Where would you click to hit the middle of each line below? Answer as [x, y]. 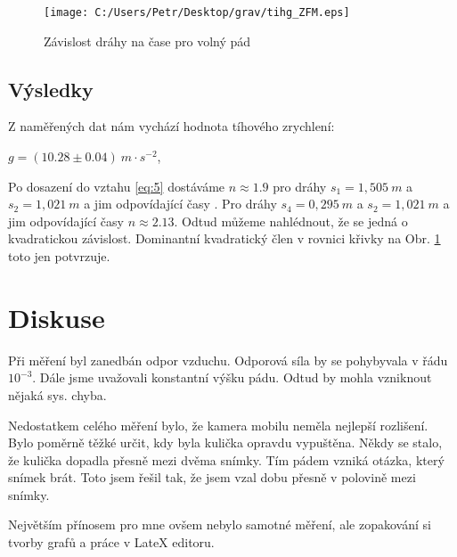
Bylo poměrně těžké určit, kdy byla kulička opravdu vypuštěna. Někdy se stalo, [225, 442]
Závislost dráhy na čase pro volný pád [147, 41]
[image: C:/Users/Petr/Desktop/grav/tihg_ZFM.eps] [197, 12]
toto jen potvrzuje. [59, 256]
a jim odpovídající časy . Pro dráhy [180, 204]
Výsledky [51, 89]
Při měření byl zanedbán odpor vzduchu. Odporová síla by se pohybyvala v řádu [228, 360]
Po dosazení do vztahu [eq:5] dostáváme [117, 186]
